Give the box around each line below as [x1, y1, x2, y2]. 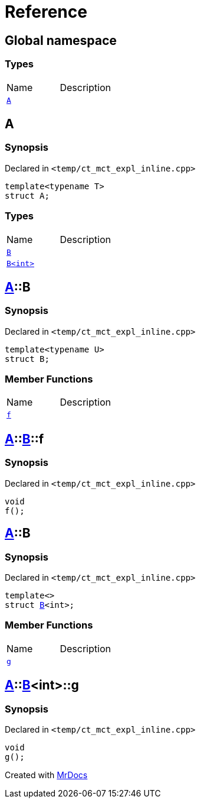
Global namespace [5, 33, 117, 48]
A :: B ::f [5, 431, 44, 446]
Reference [5, 2, 87, 22]
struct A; [5, 190, 50, 200]
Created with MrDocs [5, 769, 88, 780]
